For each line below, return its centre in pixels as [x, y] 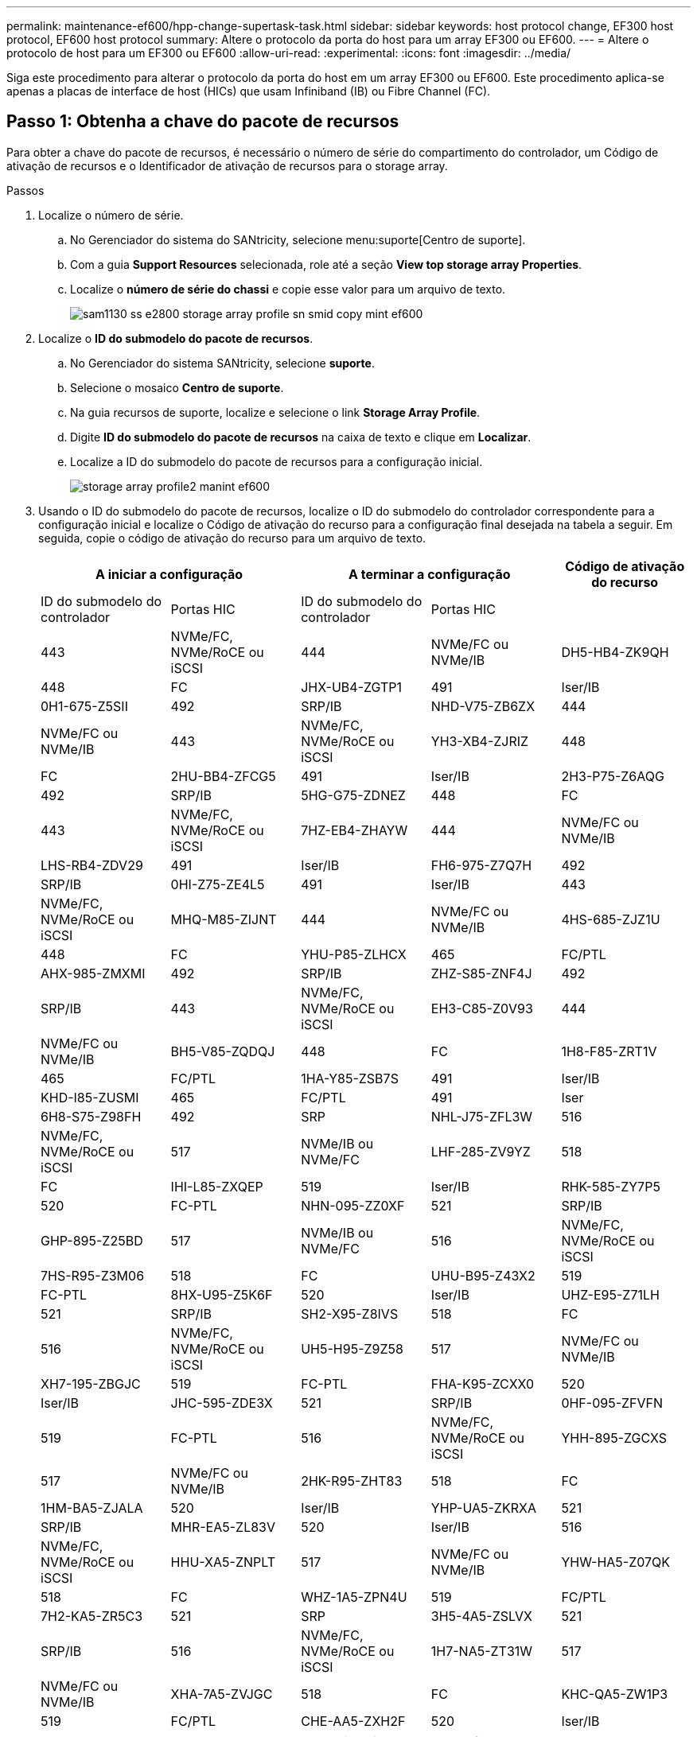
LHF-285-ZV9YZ [481, 1151]
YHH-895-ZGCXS [614, 1438]
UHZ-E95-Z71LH [610, 1294]
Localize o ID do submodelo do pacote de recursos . [176, 338]
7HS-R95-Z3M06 [93, 1275]
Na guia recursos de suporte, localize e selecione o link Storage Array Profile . [275, 412]
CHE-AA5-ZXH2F [353, 1721]
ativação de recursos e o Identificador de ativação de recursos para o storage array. [227, 165]
